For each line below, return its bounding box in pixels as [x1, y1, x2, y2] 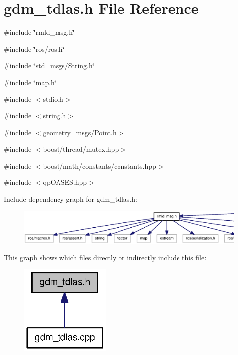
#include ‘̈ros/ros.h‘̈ [4, 43, 65, 54]
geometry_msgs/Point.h [43, 127, 117, 137]
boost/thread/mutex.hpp [43, 144, 119, 154]
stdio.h [43, 93, 63, 104]
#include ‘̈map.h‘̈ [4, 77, 57, 87]
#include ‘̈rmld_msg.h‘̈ [4, 27, 75, 37]
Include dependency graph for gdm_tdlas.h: [4, 194, 137, 204]
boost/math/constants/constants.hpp [43, 160, 156, 171]
